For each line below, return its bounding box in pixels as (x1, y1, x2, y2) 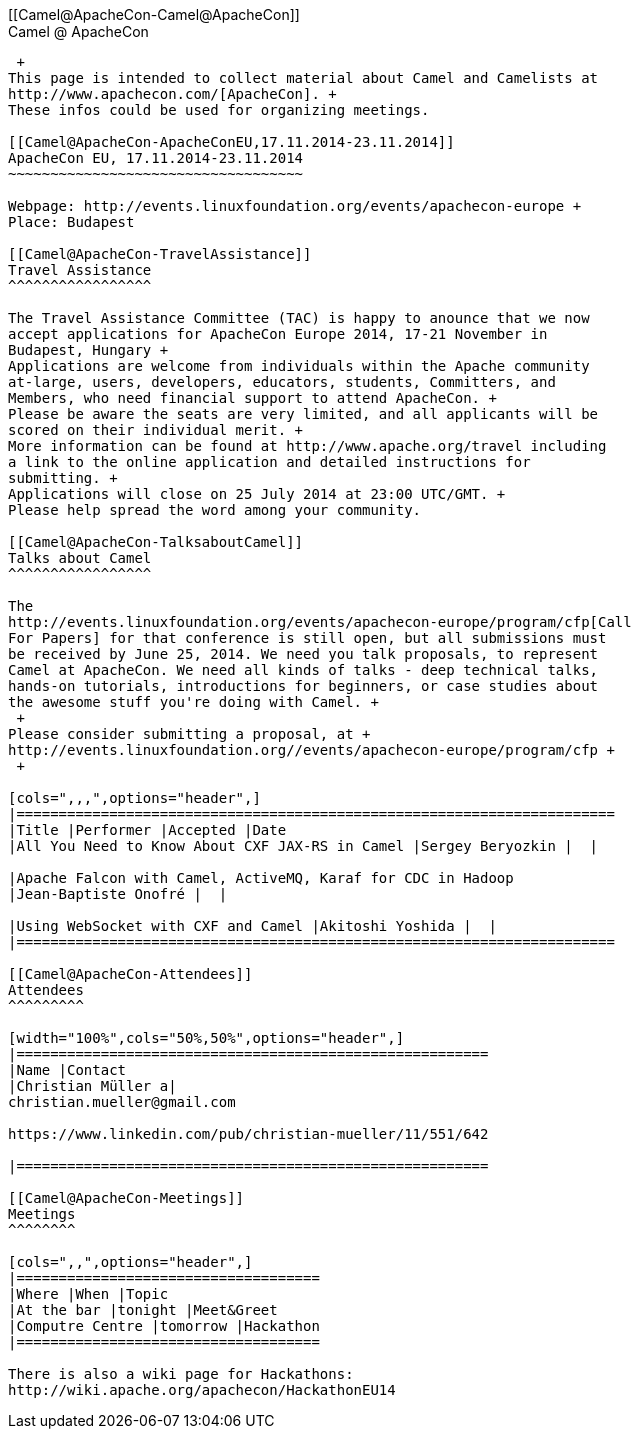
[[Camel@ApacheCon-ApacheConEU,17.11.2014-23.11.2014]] (8, 134, 455, 150)
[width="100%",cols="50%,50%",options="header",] (8, 1030, 405, 1046)
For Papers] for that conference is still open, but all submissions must (8, 630, 607, 646)
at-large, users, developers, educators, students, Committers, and (8, 374, 556, 390)
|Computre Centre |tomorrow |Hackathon (8, 1318, 320, 1334)
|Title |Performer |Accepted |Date (8, 822, 287, 838)
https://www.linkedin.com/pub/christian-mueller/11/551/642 (8, 1126, 489, 1142)
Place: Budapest (8, 214, 135, 230)
